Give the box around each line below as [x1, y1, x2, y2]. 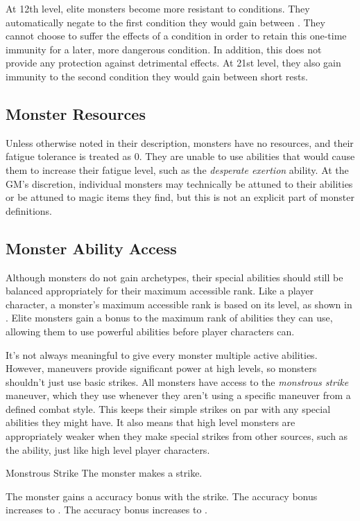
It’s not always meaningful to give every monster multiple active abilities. [6, 347, 318, 362]
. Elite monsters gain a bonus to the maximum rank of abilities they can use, [6, 310, 333, 325]
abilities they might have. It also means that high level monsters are [6, 415, 295, 430]
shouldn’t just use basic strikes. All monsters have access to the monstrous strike [6, 374, 349, 389]
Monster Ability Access [6, 237, 177, 258]
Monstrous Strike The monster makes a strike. [6, 466, 203, 480]
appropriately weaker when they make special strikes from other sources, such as [6, 429, 348, 443]
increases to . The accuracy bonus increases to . [6, 502, 207, 517]
